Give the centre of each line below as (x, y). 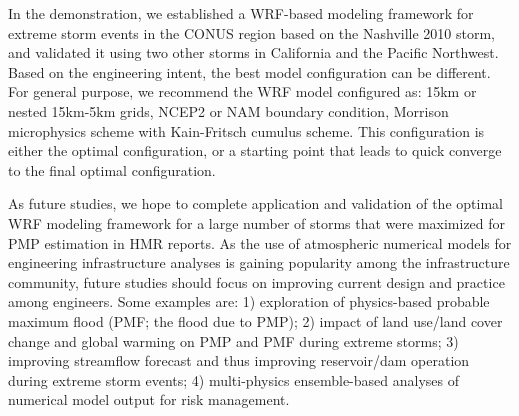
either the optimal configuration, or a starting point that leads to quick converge (255, 150)
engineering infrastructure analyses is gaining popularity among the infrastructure (259, 262)
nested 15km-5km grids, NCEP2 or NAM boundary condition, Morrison (228, 110)
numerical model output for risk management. (149, 399)
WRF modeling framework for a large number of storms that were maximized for (257, 222)
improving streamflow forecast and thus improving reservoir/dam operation (239, 360)
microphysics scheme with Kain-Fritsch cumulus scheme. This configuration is (246, 130)
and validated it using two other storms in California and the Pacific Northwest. (253, 52)
